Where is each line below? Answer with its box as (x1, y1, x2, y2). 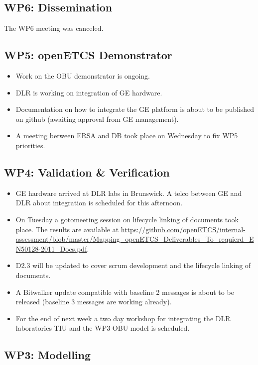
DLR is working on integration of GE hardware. (15, 87, 162, 97)
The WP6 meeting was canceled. (4, 23, 104, 33)
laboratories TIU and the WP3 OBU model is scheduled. (15, 323, 190, 333)
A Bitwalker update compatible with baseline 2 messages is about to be (15, 286, 234, 297)
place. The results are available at (15, 224, 119, 234)
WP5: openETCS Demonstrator (4, 47, 172, 63)
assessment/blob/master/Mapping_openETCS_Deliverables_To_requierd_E (15, 234, 254, 244)
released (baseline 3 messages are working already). (15, 296, 172, 307)
